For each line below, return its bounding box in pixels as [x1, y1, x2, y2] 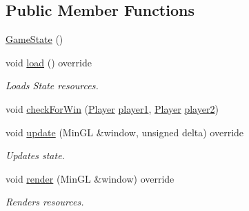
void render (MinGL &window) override [6, 171, 175, 185]
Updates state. [6, 148, 65, 163]
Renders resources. [6, 194, 84, 209]
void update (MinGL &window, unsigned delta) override [6, 125, 244, 139]
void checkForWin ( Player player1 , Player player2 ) [6, 101, 219, 116]
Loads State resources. [6, 78, 99, 93]
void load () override [6, 55, 92, 69]
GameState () [6, 32, 63, 46]
